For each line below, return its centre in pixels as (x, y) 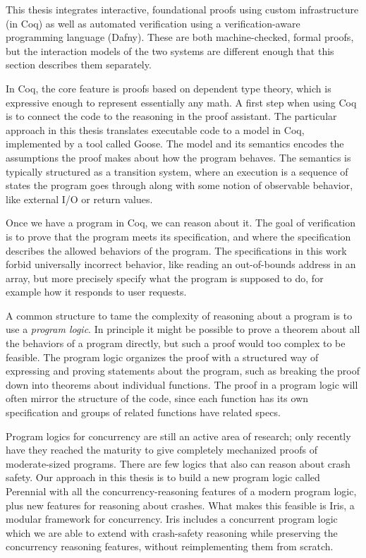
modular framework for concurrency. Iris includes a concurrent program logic (172, 519)
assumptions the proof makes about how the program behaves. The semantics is (178, 157)
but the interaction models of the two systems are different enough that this (170, 50)
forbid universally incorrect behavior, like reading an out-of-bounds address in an (181, 264)
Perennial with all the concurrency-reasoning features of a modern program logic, (181, 491)
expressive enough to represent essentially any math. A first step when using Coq (181, 102)
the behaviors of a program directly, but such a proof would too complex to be (176, 343)
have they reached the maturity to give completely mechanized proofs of (161, 450)
